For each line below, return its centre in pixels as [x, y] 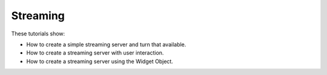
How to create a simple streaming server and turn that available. [106, 44]
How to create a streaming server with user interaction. [95, 53]
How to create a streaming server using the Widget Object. [100, 61]
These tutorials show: [38, 34]
